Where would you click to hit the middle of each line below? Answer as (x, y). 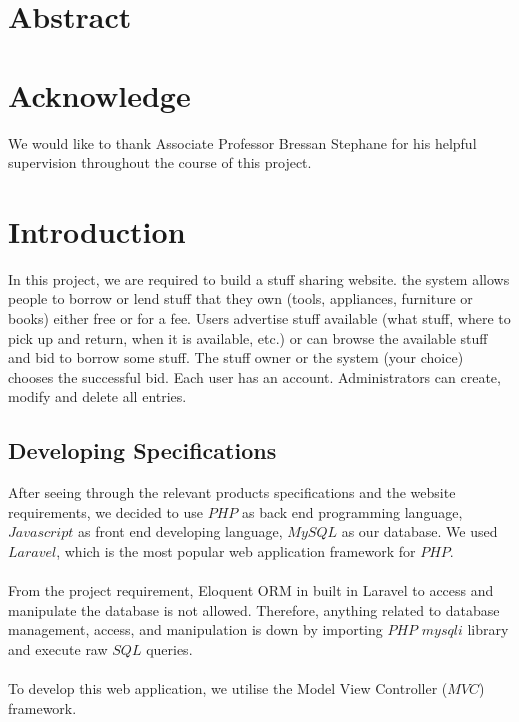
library (488, 629)
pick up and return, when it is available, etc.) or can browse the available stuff (248, 337)
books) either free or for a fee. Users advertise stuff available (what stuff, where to (259, 318)
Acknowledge (99, 94)
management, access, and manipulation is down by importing (195, 629)
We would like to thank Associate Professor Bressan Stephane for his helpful (242, 142)
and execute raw (58, 648)
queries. (169, 648)
